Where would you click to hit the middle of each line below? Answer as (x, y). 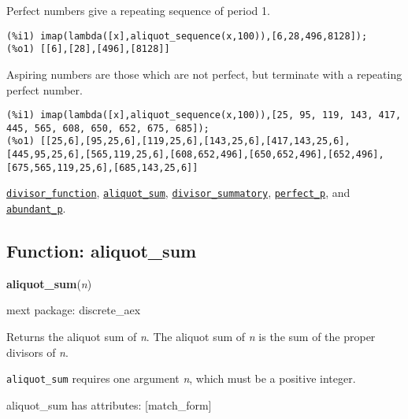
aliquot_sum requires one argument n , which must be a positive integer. (181, 378)
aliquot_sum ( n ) (49, 283)
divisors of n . (37, 352)
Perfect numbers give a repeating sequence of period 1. (138, 10)
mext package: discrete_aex (74, 310)
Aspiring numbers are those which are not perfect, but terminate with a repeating (204, 74)
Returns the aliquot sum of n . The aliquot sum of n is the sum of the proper (191, 337)
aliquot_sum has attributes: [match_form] (109, 404)
